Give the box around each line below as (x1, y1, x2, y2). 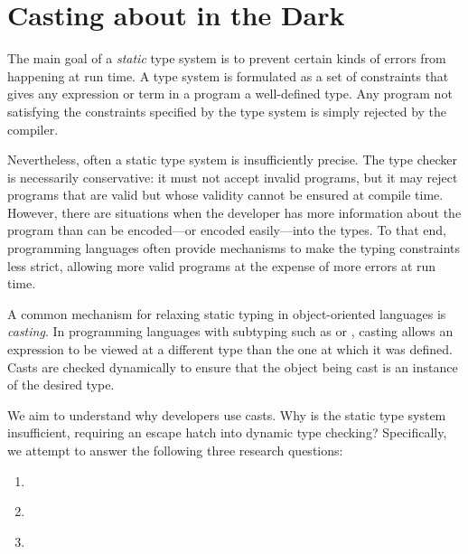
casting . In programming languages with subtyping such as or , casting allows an (7, 322, 454, 341)
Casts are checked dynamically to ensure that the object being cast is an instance (7, 357, 458, 376)
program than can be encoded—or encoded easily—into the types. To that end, (7, 221, 447, 239)
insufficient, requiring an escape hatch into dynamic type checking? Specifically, (7, 423, 447, 442)
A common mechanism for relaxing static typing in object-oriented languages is (7, 304, 446, 323)
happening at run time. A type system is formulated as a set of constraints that (7, 66, 449, 85)
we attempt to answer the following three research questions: (7, 441, 343, 459)
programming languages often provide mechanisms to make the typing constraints (7, 239, 461, 258)
